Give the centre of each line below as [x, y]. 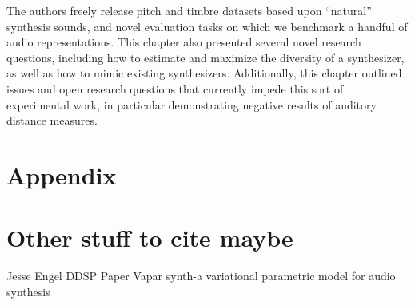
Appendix [62, 174]
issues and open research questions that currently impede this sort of [175, 88]
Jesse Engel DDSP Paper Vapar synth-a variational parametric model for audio [201, 276]
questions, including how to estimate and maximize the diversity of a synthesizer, [206, 57]
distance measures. [52, 120]
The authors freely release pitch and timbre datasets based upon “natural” [189, 10]
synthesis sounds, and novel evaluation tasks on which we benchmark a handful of [207, 26]
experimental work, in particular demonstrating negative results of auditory [192, 104]
